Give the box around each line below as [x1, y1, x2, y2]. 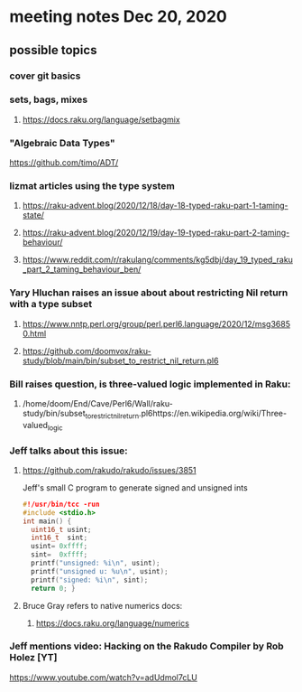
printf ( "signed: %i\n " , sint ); [31, 575, 149, 584]
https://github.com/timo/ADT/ [9, 157, 119, 168]
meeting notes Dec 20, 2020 [9, 6, 227, 27]
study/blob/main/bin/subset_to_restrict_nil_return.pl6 [22, 355, 219, 366]
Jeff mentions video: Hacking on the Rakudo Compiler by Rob [9, 640, 284, 652]
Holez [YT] [9, 651, 58, 664]
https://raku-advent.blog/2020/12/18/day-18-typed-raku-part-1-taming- [22, 201, 288, 211]
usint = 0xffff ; [31, 542, 88, 551]
